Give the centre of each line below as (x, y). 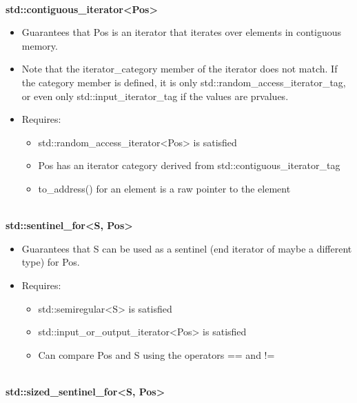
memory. (40, 45)
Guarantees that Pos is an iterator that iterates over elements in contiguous (182, 32)
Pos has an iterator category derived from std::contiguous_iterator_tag (189, 165)
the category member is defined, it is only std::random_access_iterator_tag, (184, 82)
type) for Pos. (51, 262)
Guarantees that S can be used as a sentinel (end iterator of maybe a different (187, 248)
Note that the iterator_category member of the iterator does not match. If (180, 69)
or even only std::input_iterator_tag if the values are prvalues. (155, 96)
